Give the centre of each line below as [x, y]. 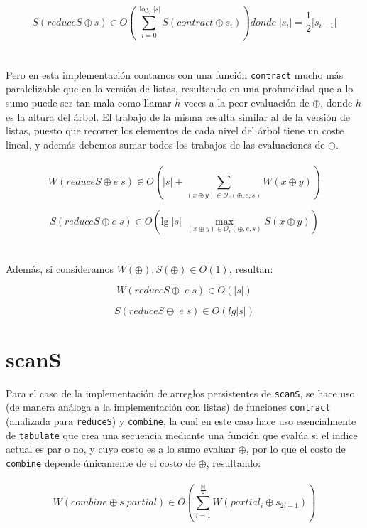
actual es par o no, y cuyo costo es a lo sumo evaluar [121, 449]
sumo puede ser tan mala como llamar [89, 102]
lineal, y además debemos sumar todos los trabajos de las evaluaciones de [165, 144]
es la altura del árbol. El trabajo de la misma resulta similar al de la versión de [178, 116]
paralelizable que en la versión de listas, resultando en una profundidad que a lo [180, 88]
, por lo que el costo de [296, 449]
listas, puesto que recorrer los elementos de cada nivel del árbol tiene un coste [175, 130]
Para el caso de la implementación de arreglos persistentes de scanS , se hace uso [180, 393]
